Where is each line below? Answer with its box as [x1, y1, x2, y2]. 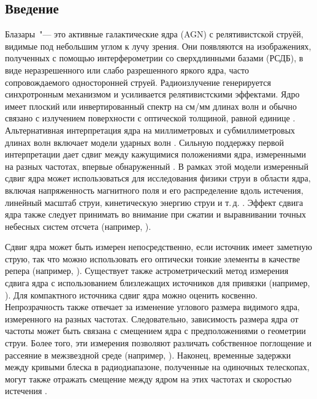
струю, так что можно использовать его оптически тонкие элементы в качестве [5, 252, 300, 265]
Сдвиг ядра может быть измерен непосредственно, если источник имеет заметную [5, 240, 313, 253]
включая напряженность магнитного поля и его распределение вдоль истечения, [5, 183, 304, 196]
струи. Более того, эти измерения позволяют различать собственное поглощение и [5, 336, 312, 349]
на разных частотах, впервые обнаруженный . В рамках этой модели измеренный [5, 159, 308, 172]
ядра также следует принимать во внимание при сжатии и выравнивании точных [5, 208, 307, 221]
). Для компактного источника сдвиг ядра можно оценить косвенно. [5, 288, 258, 301]
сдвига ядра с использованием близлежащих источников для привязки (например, [5, 276, 310, 289]
